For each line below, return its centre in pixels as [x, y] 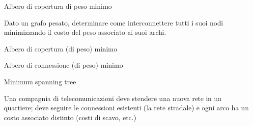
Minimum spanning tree [40, 81]
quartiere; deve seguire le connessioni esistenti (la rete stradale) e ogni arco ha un [126, 108]
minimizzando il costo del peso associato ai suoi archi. [85, 32]
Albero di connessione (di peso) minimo [64, 65]
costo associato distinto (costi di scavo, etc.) [70, 117]
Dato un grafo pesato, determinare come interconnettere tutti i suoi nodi [113, 22]
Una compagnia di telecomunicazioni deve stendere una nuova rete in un [113, 98]
